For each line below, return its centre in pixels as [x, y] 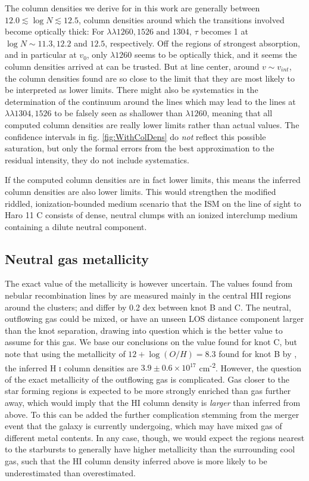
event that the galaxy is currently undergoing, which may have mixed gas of [143, 426]
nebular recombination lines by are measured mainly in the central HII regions [148, 295]
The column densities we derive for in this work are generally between [132, 8]
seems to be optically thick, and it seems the [216, 55]
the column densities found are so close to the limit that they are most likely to [150, 78]
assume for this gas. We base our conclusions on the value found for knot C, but [151, 342]
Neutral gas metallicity [77, 258]
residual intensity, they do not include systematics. [97, 159]
